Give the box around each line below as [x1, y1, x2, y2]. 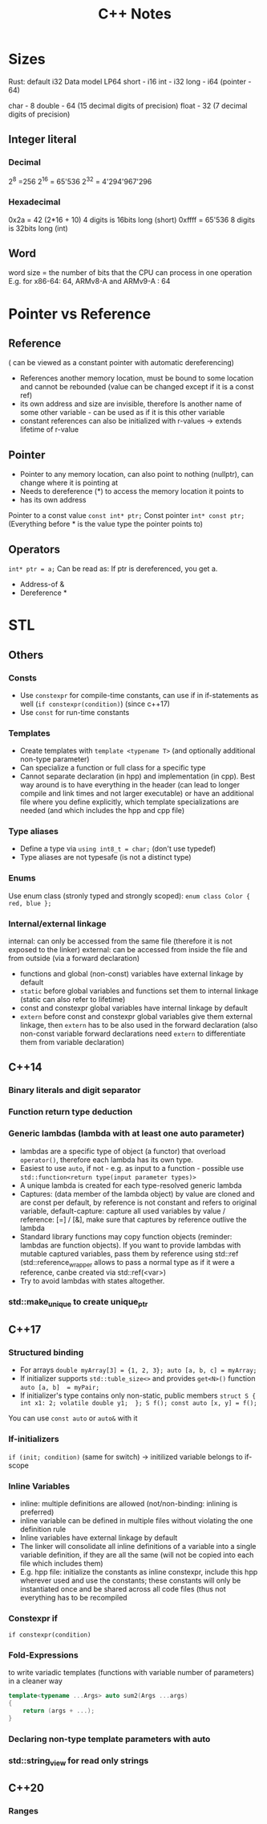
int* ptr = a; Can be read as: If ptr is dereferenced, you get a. [8, 564, 218, 573]
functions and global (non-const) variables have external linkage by [19, 969, 244, 979]
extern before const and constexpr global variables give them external [19, 1012, 253, 1021]
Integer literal [8, 133, 77, 146]
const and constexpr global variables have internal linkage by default [19, 1003, 249, 1013]
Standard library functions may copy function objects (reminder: [19, 1231, 233, 1241]
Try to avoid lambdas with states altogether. [19, 1276, 165, 1286]
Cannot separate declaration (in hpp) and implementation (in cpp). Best [19, 771, 256, 781]
